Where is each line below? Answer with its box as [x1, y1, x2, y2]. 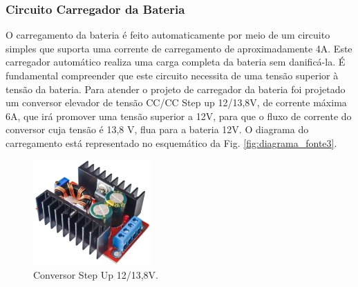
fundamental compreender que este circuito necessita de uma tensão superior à [6, 68, 339, 82]
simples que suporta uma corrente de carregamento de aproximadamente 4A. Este [6, 41, 352, 55]
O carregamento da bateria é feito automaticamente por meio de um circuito [6, 28, 330, 42]
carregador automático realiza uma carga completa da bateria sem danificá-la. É [6, 55, 346, 69]
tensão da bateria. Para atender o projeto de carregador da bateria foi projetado [6, 81, 346, 96]
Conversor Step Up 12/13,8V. [33, 267, 158, 281]
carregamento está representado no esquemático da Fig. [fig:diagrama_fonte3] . [6, 135, 337, 150]
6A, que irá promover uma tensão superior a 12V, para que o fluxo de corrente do [6, 108, 352, 123]
